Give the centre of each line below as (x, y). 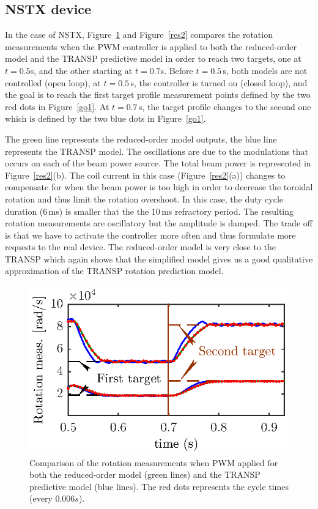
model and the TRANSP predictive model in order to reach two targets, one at (153, 58)
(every (41, 498)
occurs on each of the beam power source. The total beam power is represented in (158, 163)
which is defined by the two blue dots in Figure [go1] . (105, 118)
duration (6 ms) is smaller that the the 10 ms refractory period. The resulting (149, 211)
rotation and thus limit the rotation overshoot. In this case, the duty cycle (144, 199)
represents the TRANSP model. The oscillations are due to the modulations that (157, 151)
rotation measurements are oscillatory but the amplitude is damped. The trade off (159, 223)
